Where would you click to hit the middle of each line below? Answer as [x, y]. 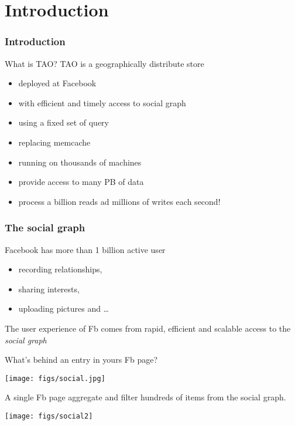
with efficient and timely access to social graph [102, 102]
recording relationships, [60, 269]
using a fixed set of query [64, 122]
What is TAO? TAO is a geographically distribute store [104, 63]
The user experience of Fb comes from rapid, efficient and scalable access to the [148, 328]
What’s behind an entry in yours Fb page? [81, 360]
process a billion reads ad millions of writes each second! [119, 201]
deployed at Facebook [57, 83]
